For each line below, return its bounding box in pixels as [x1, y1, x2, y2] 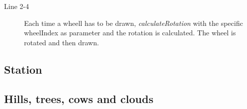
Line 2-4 [4, 1, 29, 11]
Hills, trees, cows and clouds [4, 91, 153, 106]
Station [4, 61, 42, 77]
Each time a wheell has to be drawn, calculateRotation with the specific [24, 17, 243, 28]
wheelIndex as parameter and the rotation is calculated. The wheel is [24, 27, 236, 38]
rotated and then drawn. [24, 37, 99, 47]
